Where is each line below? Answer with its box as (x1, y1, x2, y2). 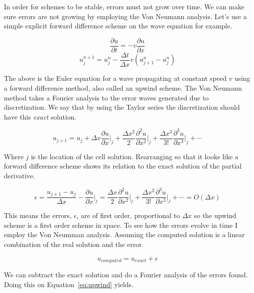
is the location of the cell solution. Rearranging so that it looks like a (31, 151, 239, 161)
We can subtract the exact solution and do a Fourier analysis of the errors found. (4, 269, 248, 280)
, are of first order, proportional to (76, 210, 180, 220)
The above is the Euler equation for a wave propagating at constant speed (4, 73, 227, 83)
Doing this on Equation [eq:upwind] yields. (4, 279, 133, 289)
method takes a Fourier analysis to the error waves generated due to (4, 92, 209, 102)
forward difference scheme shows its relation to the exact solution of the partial (4, 161, 242, 171)
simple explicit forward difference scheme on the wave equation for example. (4, 21, 232, 31)
